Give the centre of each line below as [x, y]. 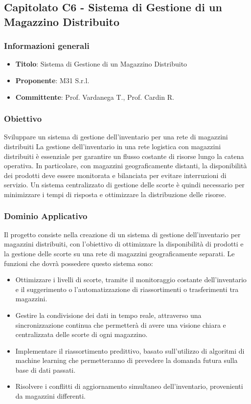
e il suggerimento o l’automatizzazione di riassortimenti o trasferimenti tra [127, 289]
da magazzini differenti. [50, 396]
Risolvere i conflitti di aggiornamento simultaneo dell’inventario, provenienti [129, 386]
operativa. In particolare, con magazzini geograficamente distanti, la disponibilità [125, 166]
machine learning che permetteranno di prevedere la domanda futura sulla [126, 360]
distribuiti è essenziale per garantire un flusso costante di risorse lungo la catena [124, 156]
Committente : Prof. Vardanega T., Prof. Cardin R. [95, 97]
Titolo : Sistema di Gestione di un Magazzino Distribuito [101, 64]
